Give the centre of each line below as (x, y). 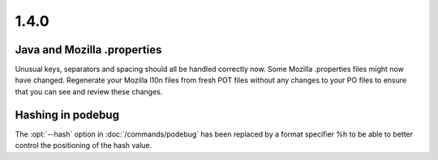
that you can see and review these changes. (89, 91)
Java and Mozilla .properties (88, 50)
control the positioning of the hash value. (84, 145)
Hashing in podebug (67, 114)
